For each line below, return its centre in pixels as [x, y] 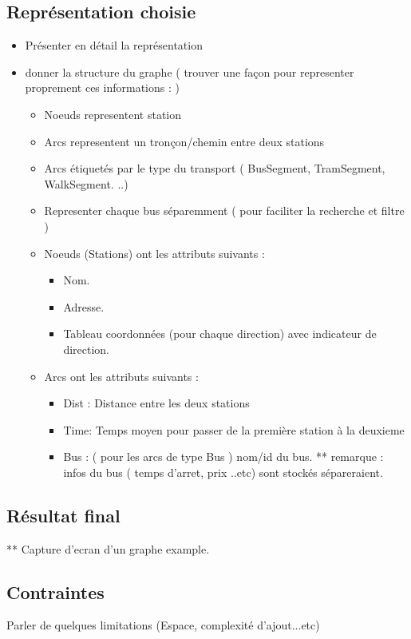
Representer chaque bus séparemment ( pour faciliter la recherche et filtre [224, 210]
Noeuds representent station [113, 114]
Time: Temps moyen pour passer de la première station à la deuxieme [234, 429]
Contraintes [55, 591]
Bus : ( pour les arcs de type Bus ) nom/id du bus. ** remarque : [223, 456]
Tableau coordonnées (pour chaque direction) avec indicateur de [220, 333]
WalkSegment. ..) [86, 183]
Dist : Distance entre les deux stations [156, 403]
